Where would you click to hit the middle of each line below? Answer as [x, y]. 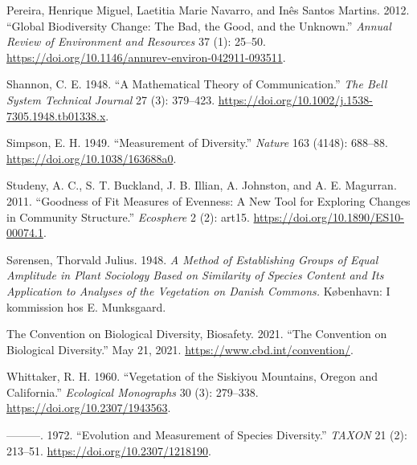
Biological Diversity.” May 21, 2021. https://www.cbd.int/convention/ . [180, 349]
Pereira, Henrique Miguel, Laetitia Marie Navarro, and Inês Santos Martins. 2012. [208, 10]
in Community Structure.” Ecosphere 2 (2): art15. [128, 216]
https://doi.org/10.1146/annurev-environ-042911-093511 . [146, 57]
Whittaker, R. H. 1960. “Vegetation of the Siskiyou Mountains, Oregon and [192, 376]
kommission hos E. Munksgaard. [86, 306]
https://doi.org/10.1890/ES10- [329, 216]
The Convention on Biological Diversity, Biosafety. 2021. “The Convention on [197, 334]
